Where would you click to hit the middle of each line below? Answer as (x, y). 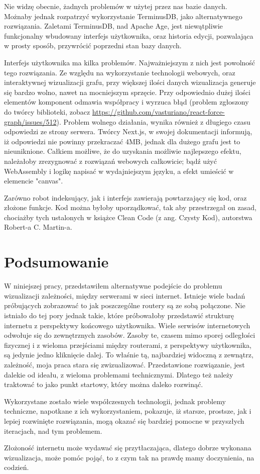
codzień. (17, 467)
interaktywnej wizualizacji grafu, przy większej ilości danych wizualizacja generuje (130, 82)
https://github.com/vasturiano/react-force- (158, 111)
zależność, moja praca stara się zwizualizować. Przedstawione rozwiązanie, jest (124, 364)
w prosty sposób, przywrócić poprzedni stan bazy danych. (93, 45)
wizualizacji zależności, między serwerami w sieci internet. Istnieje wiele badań (125, 295)
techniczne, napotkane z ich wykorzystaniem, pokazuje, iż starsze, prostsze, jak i (128, 411)
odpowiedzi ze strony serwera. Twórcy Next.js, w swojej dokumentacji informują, (128, 131)
